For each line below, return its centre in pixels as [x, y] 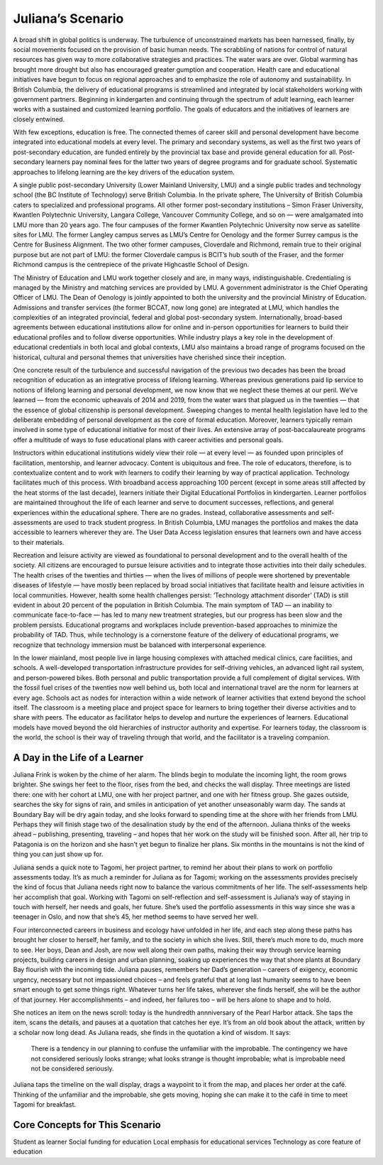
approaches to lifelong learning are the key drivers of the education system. [124, 172]
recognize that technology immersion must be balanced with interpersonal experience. [140, 645]
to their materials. [39, 542]
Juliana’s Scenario [68, 18]
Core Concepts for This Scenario [87, 1125]
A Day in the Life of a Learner [78, 758]
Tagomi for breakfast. [45, 1105]
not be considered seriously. [72, 1068]
